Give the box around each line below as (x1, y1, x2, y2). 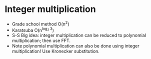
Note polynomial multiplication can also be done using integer (11, 43, 139, 49)
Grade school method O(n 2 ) (11, 20, 69, 27)
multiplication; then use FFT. (11, 37, 71, 43)
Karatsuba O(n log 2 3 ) (11, 26, 54, 33)
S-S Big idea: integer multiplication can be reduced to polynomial (11, 32, 146, 38)
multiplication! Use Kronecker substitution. (11, 48, 99, 54)
